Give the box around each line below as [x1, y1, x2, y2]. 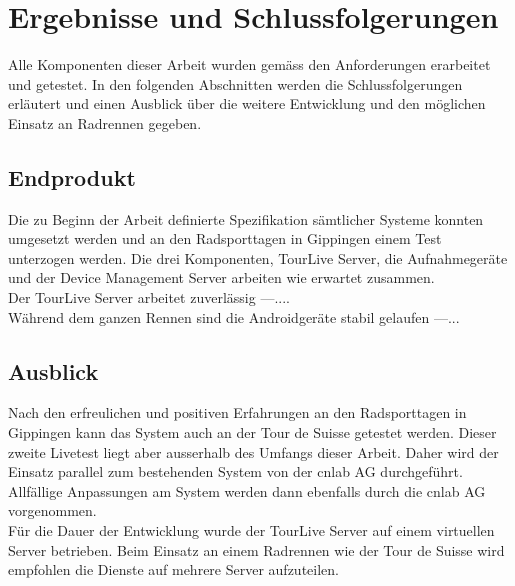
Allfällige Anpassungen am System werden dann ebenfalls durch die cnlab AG [8, 480, 486, 501]
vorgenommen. [8, 500, 97, 521]
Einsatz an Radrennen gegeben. [8, 112, 202, 133]
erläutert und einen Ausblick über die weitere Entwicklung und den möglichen [8, 93, 486, 114]
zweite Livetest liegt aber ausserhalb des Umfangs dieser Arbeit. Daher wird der [8, 441, 499, 462]
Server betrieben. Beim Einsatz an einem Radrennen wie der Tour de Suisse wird [8, 539, 505, 560]
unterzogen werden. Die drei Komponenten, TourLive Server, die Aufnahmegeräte [8, 247, 508, 268]
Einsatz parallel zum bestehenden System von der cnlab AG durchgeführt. [8, 461, 463, 482]
